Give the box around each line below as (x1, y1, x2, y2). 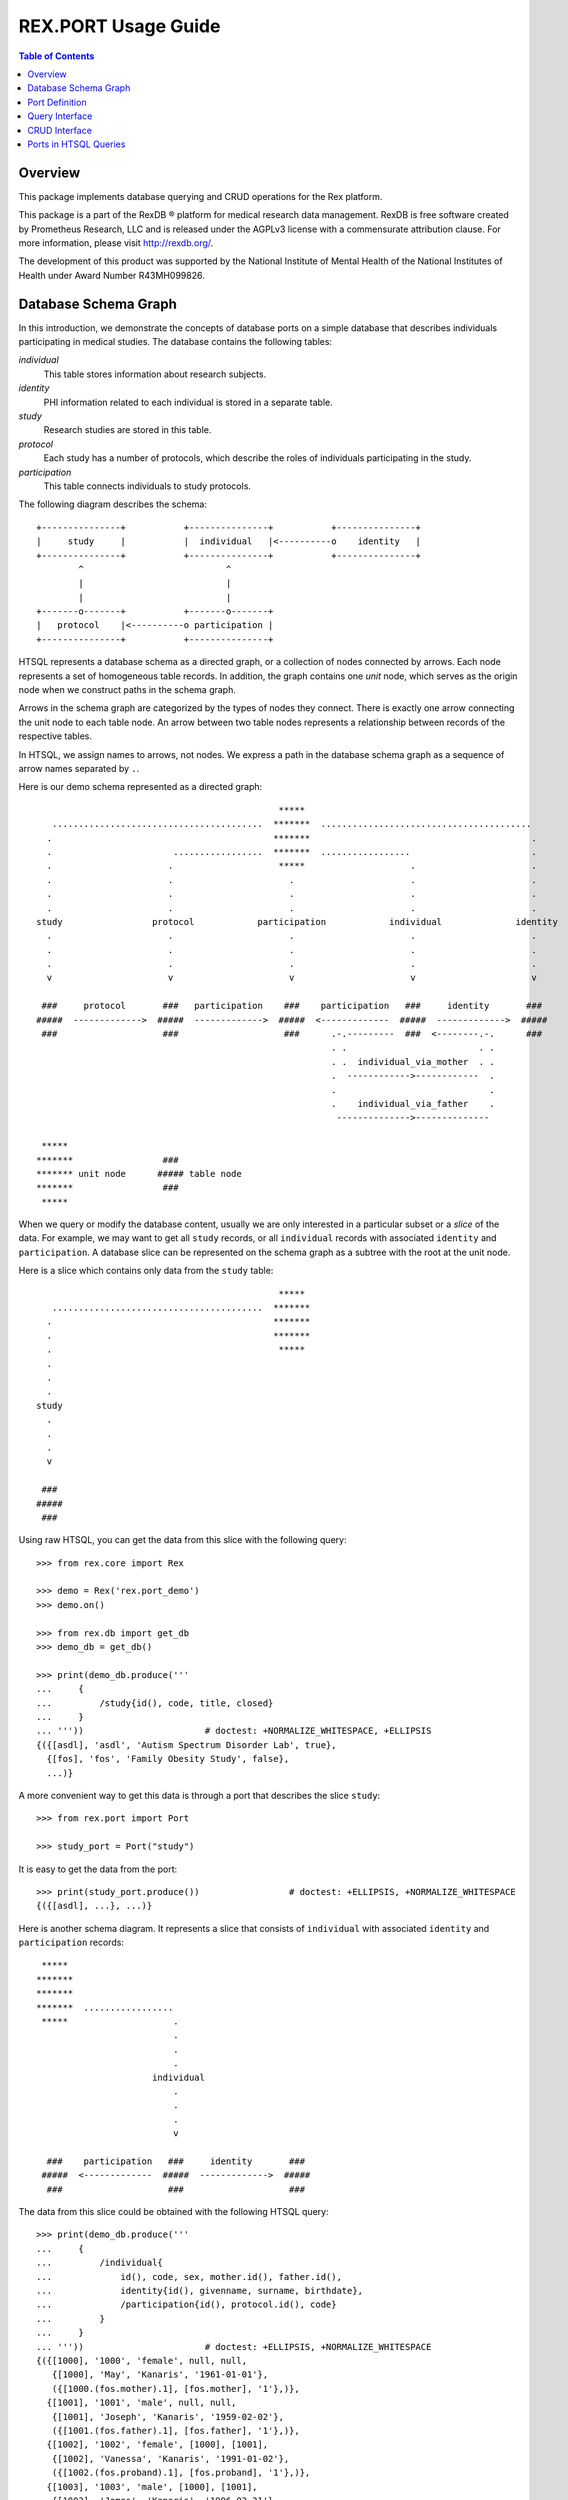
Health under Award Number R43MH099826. (18, 269, 205, 281)
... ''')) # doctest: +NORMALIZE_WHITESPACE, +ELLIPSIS (36, 1725, 432, 1737)
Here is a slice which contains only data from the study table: (18, 1265, 274, 1277)
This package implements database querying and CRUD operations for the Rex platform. (18, 190, 383, 202)
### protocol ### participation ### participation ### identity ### (41, 1000, 543, 1012)
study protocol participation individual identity (36, 916, 559, 927)
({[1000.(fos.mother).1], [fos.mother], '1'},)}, (51, 2383, 300, 2394)
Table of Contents (18, 50, 95, 62)
